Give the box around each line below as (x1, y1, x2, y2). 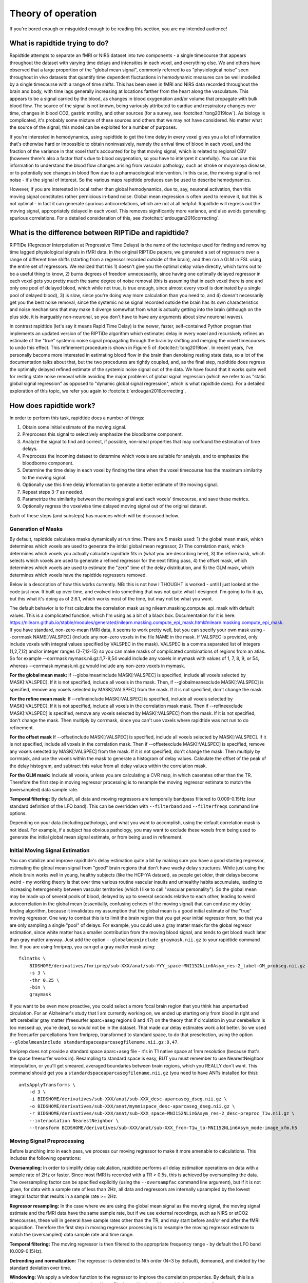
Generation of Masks (9, 525, 63, 532)
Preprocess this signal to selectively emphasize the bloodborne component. (22, 431, 183, 437)
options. (9, 810, 27, 816)
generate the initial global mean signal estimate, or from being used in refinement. (9, 834, 183, 840)
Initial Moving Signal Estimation (9, 847, 90, 854)
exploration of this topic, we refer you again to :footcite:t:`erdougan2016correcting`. (9, 387, 186, 394)
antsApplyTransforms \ (18, 1082, 76, 1087)
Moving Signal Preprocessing (9, 1137, 85, 1144)
